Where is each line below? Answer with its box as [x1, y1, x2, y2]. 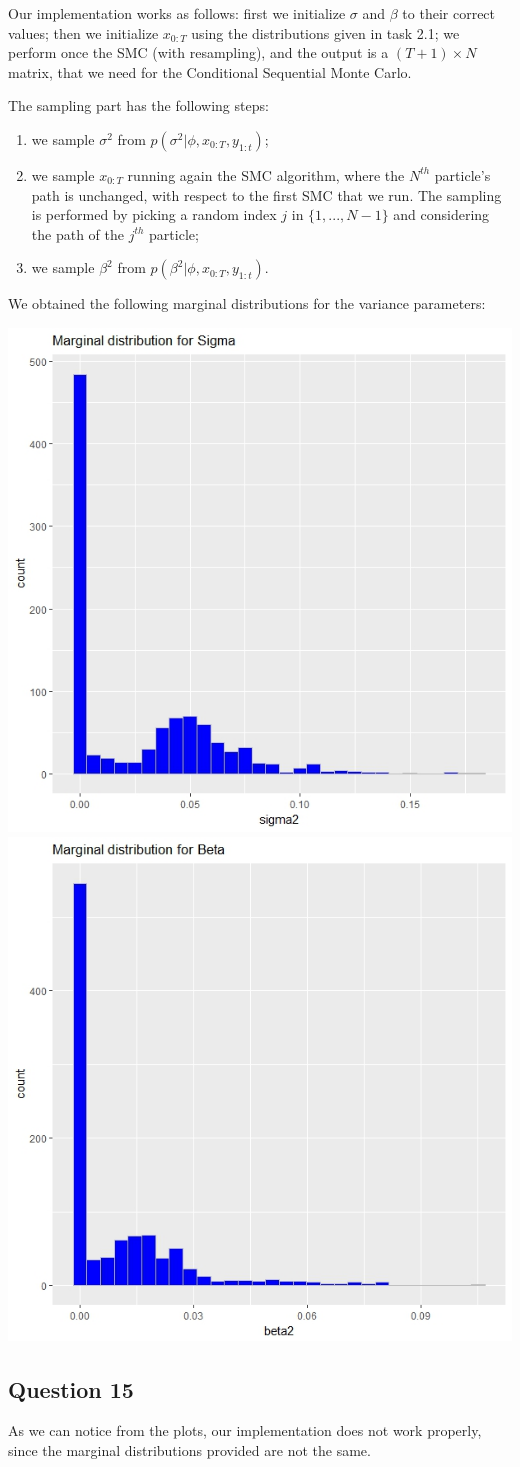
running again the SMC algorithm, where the [127, 164, 405, 185]
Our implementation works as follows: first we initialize [8, 3, 346, 23]
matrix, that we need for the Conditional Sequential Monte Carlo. [8, 61, 412, 82]
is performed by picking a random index [31, 204, 277, 225]
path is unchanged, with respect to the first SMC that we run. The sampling [31, 184, 502, 205]
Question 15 [8, 1373, 134, 1404]
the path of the [31, 223, 124, 244]
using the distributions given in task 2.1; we [191, 22, 460, 43]
